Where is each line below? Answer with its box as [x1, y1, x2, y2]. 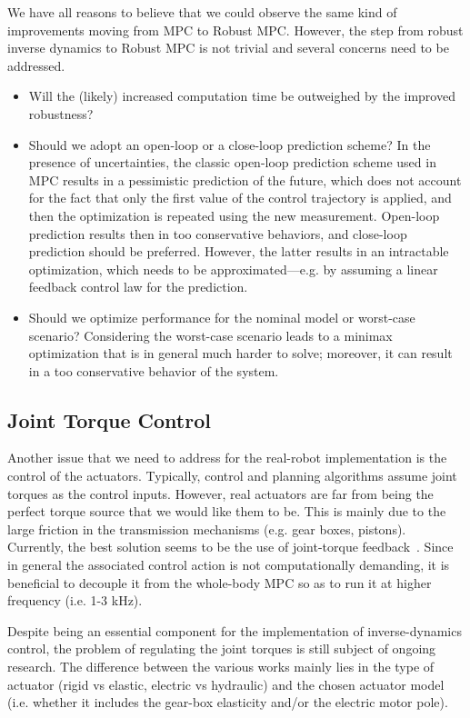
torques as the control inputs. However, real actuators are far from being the [7, 484, 434, 503]
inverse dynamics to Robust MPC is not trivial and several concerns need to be [7, 38, 449, 57]
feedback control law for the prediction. [28, 277, 248, 296]
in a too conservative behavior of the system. [28, 361, 279, 380]
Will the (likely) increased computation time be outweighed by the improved [28, 86, 455, 105]
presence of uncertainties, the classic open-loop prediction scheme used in [28, 153, 436, 172]
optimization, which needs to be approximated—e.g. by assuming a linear [28, 259, 438, 278]
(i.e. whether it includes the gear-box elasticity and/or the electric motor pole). [7, 693, 448, 712]
